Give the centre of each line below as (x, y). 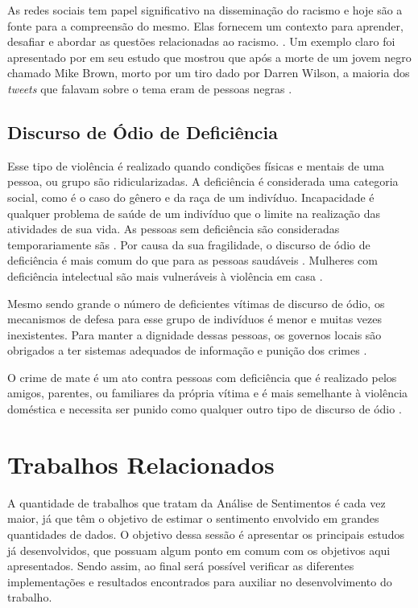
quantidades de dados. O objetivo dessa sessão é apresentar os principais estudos (206, 534)
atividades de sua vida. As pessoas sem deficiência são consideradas (174, 229)
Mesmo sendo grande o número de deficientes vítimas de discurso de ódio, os (196, 303)
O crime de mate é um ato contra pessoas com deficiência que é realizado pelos (202, 377)
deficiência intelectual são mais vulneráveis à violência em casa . (165, 275)
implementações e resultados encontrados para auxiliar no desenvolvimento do (200, 581)
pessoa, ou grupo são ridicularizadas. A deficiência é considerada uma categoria (203, 181)
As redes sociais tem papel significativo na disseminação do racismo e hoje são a (205, 10)
